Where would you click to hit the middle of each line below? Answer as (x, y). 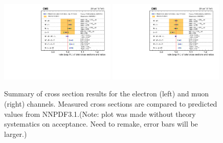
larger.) (16, 134)
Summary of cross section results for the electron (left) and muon (106, 94)
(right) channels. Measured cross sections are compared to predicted (111, 104)
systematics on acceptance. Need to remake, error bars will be (101, 124)
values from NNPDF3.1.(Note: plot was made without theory (100, 114)
